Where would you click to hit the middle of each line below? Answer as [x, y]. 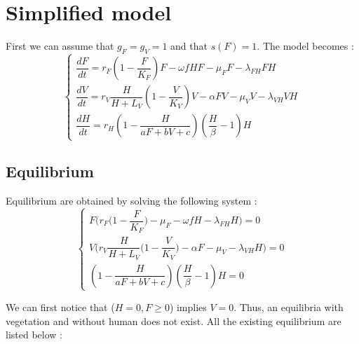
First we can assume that [60, 46]
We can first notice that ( [60, 307]
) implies [188, 307]
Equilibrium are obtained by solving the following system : [131, 200]
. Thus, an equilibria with [289, 307]
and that [189, 46]
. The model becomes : [305, 46]
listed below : [34, 335]
